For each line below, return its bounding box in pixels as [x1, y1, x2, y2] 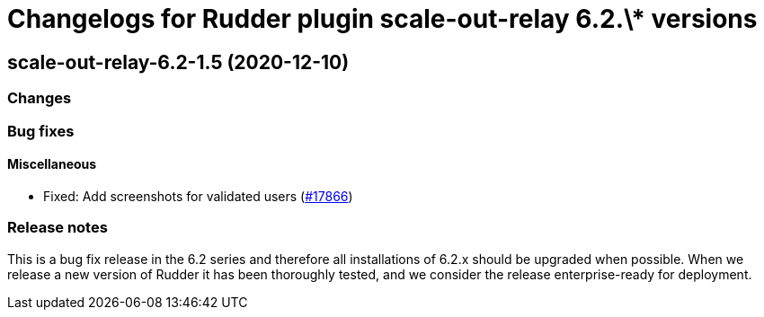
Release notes [7, 218, 108, 237]
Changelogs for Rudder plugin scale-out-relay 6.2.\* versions [7, 4, 758, 34]
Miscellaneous [7, 156, 97, 172]
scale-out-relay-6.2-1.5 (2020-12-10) [7, 50, 350, 74]
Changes [7, 89, 72, 108]
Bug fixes [7, 121, 75, 140]
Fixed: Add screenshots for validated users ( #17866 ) [43, 188, 353, 204]
